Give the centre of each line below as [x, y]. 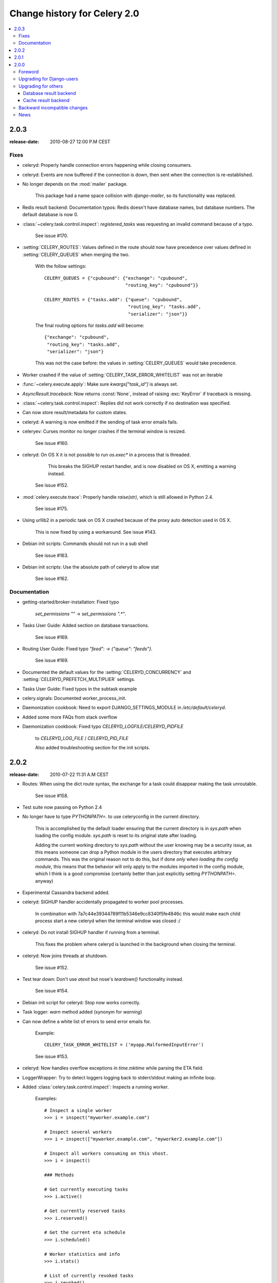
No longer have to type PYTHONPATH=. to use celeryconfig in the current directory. [111, 817]
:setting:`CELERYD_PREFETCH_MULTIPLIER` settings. [79, 679]
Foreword [29, 71]
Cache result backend [46, 101]
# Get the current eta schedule [85, 1232]
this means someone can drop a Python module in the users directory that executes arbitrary [133, 852]
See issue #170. [52, 236]
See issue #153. [52, 1056]
